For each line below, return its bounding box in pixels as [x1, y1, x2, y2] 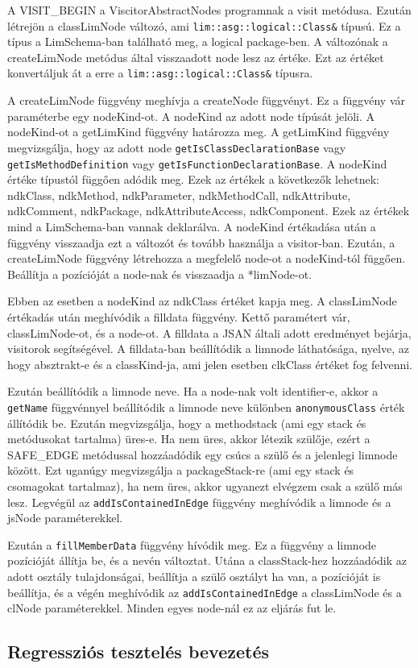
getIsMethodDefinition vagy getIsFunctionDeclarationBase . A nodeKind [7, 155, 387, 172]
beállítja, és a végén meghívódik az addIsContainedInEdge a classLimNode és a [7, 583, 402, 600]
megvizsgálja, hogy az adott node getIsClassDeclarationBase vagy [7, 139, 346, 156]
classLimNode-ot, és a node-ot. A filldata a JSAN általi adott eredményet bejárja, [7, 324, 412, 341]
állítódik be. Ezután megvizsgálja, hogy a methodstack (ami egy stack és [7, 414, 366, 431]
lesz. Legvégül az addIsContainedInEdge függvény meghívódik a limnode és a [7, 493, 391, 510]
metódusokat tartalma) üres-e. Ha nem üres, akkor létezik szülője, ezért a [7, 430, 370, 447]
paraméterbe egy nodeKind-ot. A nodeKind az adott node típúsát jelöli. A [7, 107, 375, 124]
